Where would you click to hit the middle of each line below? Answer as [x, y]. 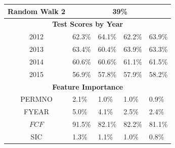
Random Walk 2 [37, 11]
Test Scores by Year [88, 24]
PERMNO [36, 99]
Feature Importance [88, 86]
